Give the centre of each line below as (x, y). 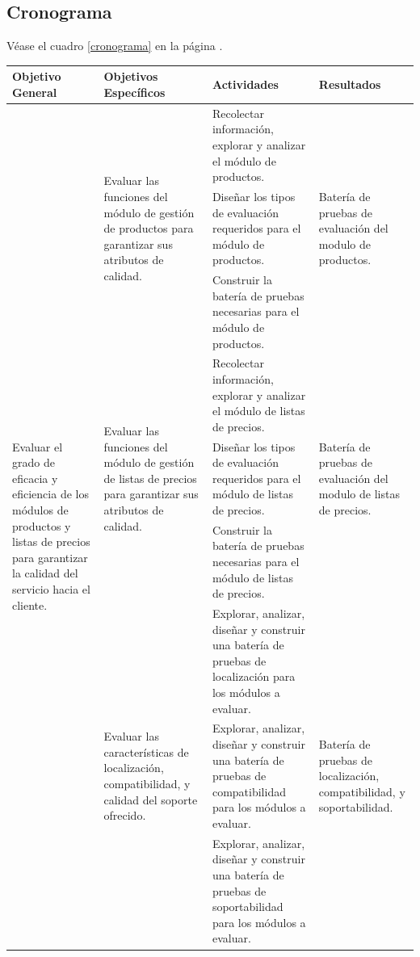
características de (146, 751)
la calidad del (45, 573)
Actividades (245, 84)
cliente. (30, 604)
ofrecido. (125, 815)
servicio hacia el (51, 588)
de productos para (149, 228)
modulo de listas (359, 494)
